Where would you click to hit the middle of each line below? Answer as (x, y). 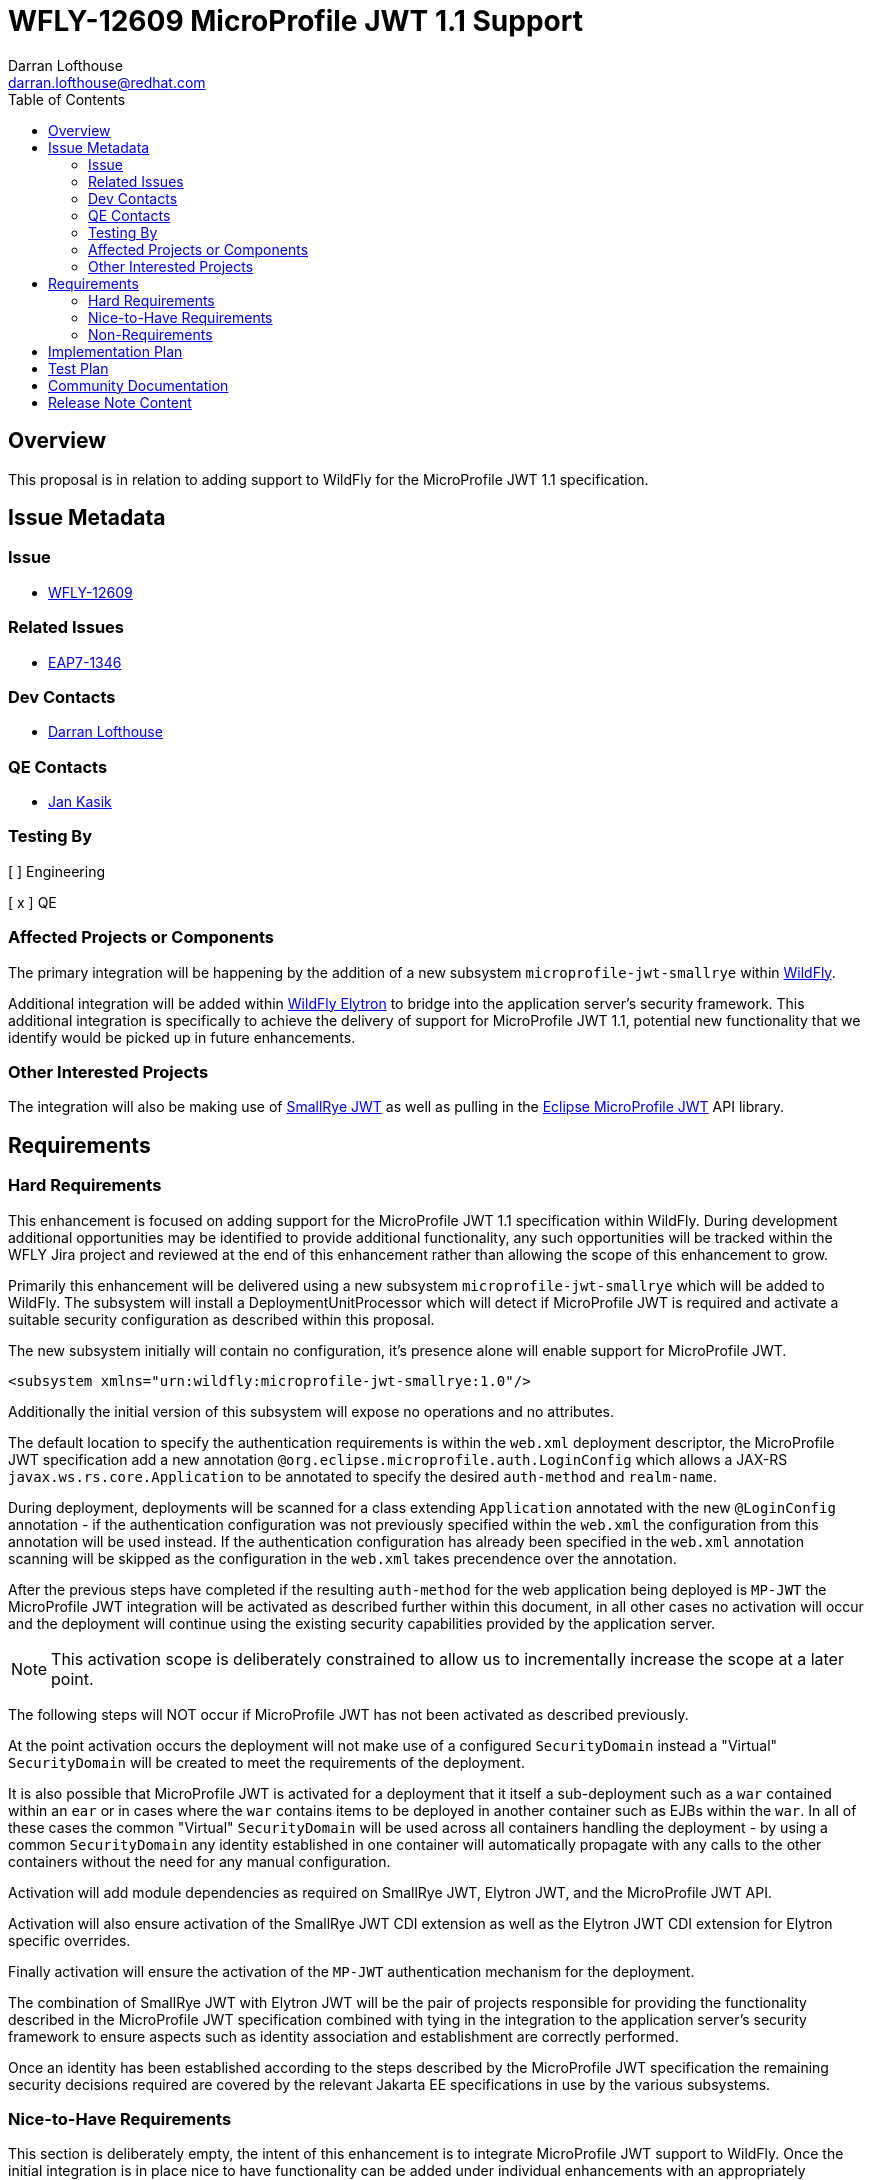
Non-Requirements (150, 334)
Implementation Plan (115, 351)
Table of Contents (67, 99)
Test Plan (78, 368)
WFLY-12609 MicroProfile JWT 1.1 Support (295, 21)
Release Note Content (120, 402)
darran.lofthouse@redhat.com (107, 82)
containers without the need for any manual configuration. (199, 1861)
